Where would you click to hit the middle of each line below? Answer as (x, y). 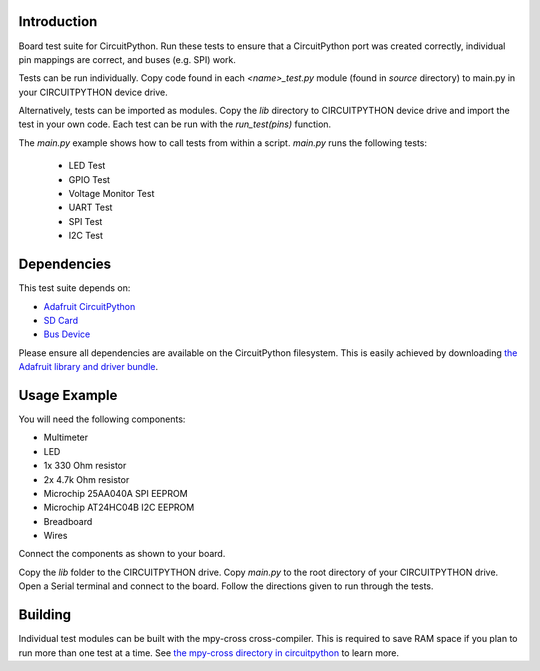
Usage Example (68, 395)
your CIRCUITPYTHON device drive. (93, 92)
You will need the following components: (102, 419)
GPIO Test (89, 179)
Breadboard (68, 521)
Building (45, 615)
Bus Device (67, 334)
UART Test (90, 207)
